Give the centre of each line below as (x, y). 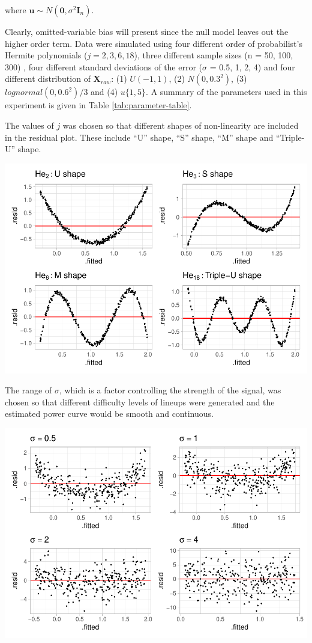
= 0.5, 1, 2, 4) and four (252, 66)
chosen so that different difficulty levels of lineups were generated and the (140, 401)
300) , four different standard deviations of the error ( (104, 66)
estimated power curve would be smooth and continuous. (109, 414)
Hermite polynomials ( (46, 55)
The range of (28, 390)
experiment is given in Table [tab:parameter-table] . (98, 105)
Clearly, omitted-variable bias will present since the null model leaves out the (147, 31)
